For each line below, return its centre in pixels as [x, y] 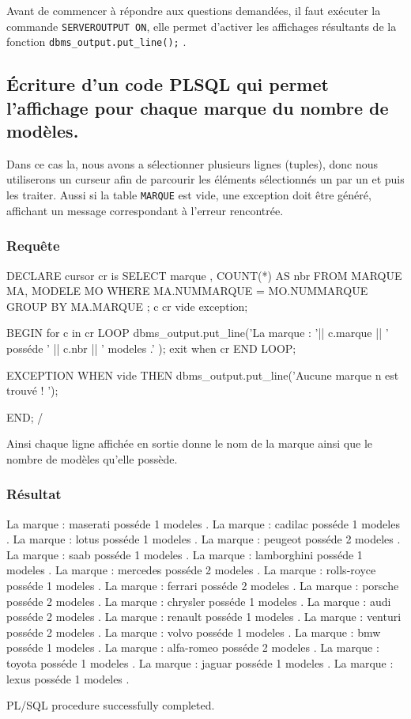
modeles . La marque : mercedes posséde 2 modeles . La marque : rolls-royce [191, 570]
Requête [33, 246]
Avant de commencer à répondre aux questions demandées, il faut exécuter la [194, 10]
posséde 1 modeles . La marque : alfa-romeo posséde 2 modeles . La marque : [193, 647]
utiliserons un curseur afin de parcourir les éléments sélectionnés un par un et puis [205, 179]
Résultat [34, 494]
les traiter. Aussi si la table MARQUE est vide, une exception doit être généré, [189, 195]
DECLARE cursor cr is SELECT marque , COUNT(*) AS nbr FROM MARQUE [204, 275]
